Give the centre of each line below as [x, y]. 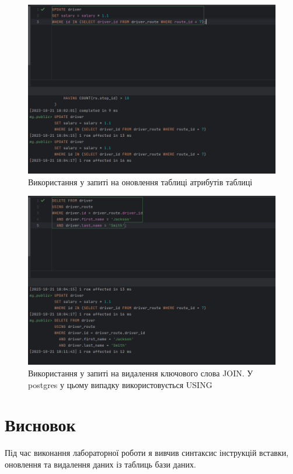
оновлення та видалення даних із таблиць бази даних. [100, 464]
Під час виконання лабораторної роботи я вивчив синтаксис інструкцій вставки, [147, 453]
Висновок [40, 425]
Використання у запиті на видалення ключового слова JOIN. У [141, 373]
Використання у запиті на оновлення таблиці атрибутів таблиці [140, 181]
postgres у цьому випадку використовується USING [120, 384]
